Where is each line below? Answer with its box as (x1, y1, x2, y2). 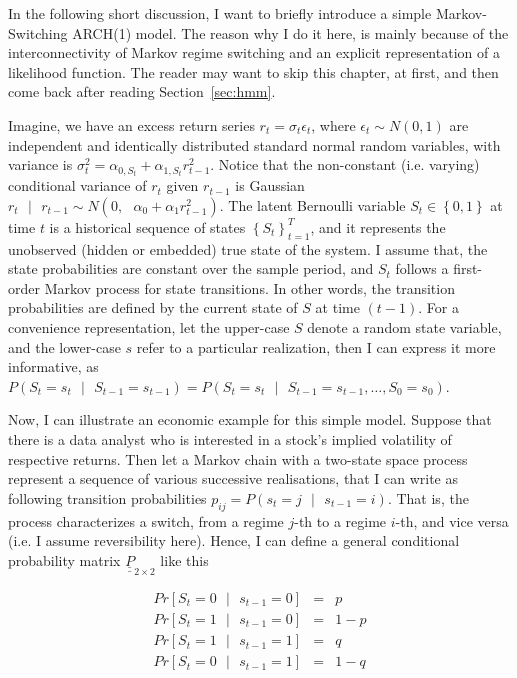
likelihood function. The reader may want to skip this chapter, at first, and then (8, 61, 499, 82)
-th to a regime (294, 510, 387, 531)
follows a (395, 258, 449, 279)
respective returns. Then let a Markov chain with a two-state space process (8, 448, 468, 469)
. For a (418, 297, 459, 318)
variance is (8, 154, 73, 175)
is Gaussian (235, 175, 305, 196)
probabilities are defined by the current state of (8, 297, 298, 318)
